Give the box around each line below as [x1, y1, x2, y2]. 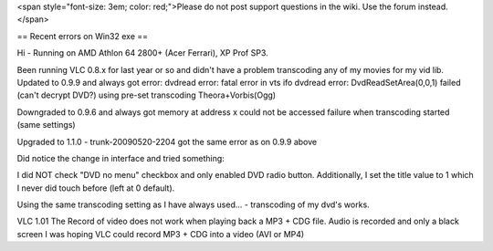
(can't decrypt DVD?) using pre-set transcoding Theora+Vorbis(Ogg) [16, 89, 277, 100]
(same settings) [16, 120, 77, 131]
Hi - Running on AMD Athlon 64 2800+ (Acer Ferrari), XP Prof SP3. [16, 47, 268, 58]
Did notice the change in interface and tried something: [16, 152, 226, 163]
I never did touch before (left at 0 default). [16, 183, 175, 193]
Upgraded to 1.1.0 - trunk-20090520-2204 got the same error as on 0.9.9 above [16, 136, 318, 147]
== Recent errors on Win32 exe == [16, 30, 149, 41]
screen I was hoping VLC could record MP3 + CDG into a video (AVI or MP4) [16, 228, 305, 239]
